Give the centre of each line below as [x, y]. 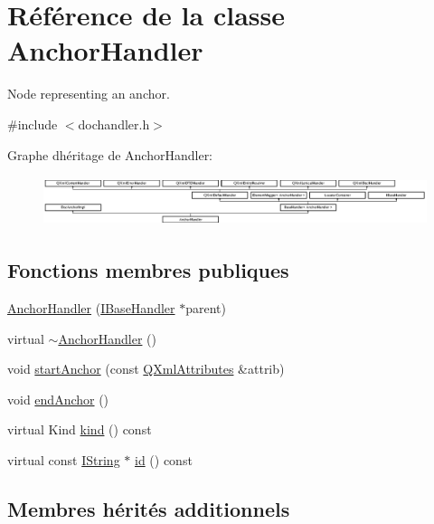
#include [33, 124]
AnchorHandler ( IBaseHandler [91, 308]
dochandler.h [114, 124]
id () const [163, 460]
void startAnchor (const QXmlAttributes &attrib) [146, 369]
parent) [206, 308]
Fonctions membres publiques [148, 270]
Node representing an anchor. [89, 94]
